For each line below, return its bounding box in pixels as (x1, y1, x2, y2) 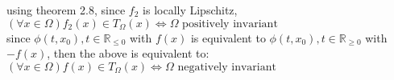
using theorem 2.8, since (6, 2, 126, 18)
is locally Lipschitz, (143, 2, 238, 18)
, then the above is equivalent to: (47, 45, 209, 62)
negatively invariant (177, 61, 276, 73)
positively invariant (182, 18, 278, 30)
